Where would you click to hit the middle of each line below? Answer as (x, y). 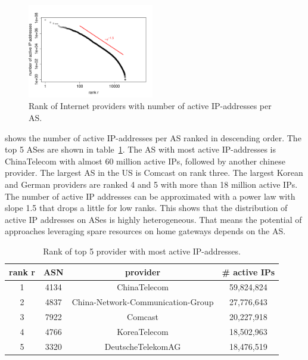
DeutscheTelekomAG (143, 346)
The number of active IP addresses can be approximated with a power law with (150, 196)
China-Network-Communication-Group (143, 302)
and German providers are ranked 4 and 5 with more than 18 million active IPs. (151, 184)
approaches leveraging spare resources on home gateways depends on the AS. (145, 231)
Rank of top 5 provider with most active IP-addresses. (142, 251)
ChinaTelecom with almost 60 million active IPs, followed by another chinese (145, 161)
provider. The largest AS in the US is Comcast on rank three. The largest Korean (154, 173)
